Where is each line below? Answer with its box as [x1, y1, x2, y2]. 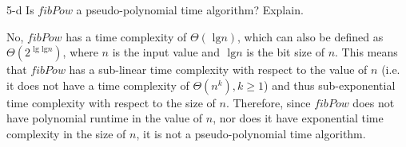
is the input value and [112, 44, 220, 60]
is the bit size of [246, 44, 324, 60]
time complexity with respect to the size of [6, 94, 216, 110]
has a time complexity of [66, 28, 187, 44]
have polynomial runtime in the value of [6, 110, 203, 126]
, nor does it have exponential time [213, 110, 384, 126]
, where [62, 44, 98, 60]
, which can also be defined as [237, 28, 384, 44]
